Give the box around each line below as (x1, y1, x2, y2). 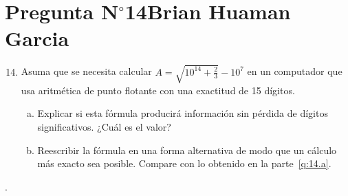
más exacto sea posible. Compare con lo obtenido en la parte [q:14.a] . (37, 156, 331, 171)
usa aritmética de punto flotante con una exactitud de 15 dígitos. (21, 83, 295, 97)
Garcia (5, 24, 69, 52)
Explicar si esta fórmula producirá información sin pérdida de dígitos (37, 106, 328, 120)
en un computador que (247, 64, 342, 78)
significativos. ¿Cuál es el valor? (37, 120, 171, 134)
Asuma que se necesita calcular (21, 64, 152, 78)
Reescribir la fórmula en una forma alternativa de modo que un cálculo (37, 142, 337, 157)
